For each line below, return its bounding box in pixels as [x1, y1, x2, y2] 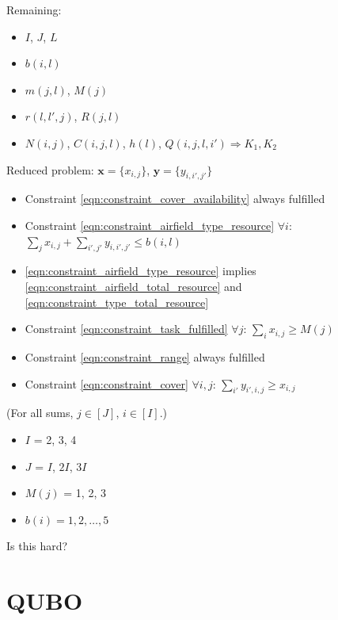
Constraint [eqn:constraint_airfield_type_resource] [25, 216, 275, 233]
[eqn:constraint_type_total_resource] [25, 293, 209, 310]
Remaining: [6, 2, 62, 17]
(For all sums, [6, 404, 74, 421]
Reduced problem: [6, 161, 94, 178]
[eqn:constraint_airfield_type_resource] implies [25, 262, 256, 279]
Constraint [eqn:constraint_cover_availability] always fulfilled [25, 190, 325, 207]
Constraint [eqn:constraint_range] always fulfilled [25, 348, 265, 365]
